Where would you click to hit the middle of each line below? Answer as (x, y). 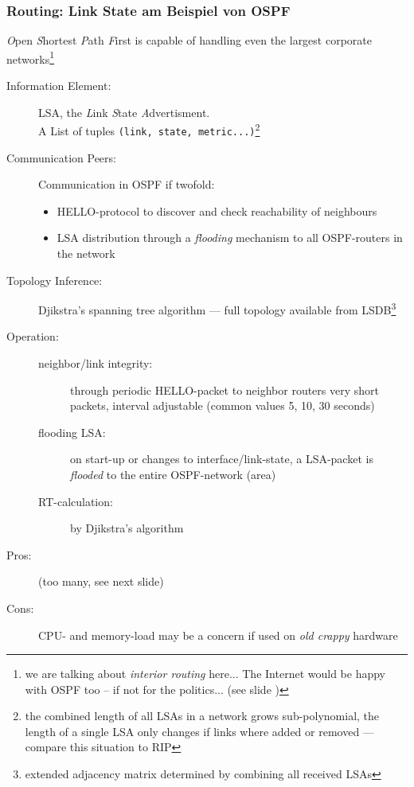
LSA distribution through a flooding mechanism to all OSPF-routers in (230, 238)
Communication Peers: (61, 157)
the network (86, 253)
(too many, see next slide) (101, 581)
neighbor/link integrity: (96, 362)
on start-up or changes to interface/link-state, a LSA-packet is (222, 459)
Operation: (33, 336)
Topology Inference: (55, 280)
